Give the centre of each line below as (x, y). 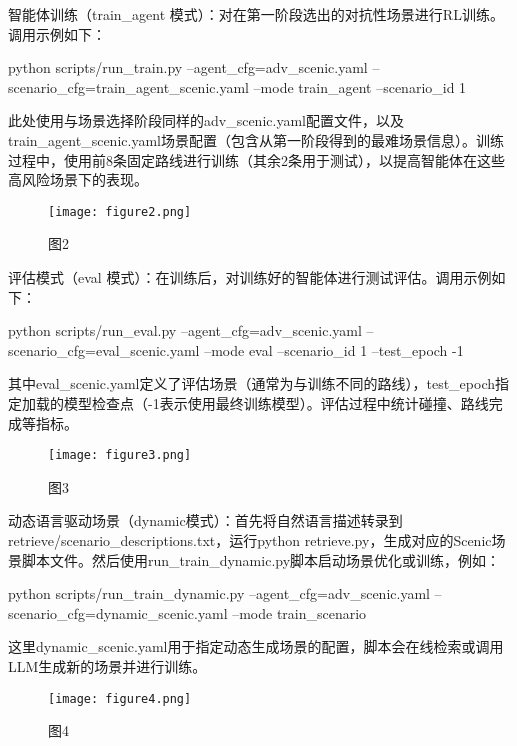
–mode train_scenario (299, 612)
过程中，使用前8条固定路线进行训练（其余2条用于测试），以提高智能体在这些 (256, 159)
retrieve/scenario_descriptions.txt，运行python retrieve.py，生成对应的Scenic (250, 540)
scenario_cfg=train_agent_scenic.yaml (128, 86)
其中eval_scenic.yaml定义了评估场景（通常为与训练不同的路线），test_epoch (252, 383)
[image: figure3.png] (120, 455)
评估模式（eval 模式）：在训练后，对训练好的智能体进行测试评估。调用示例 (250, 277)
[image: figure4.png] (120, 698)
